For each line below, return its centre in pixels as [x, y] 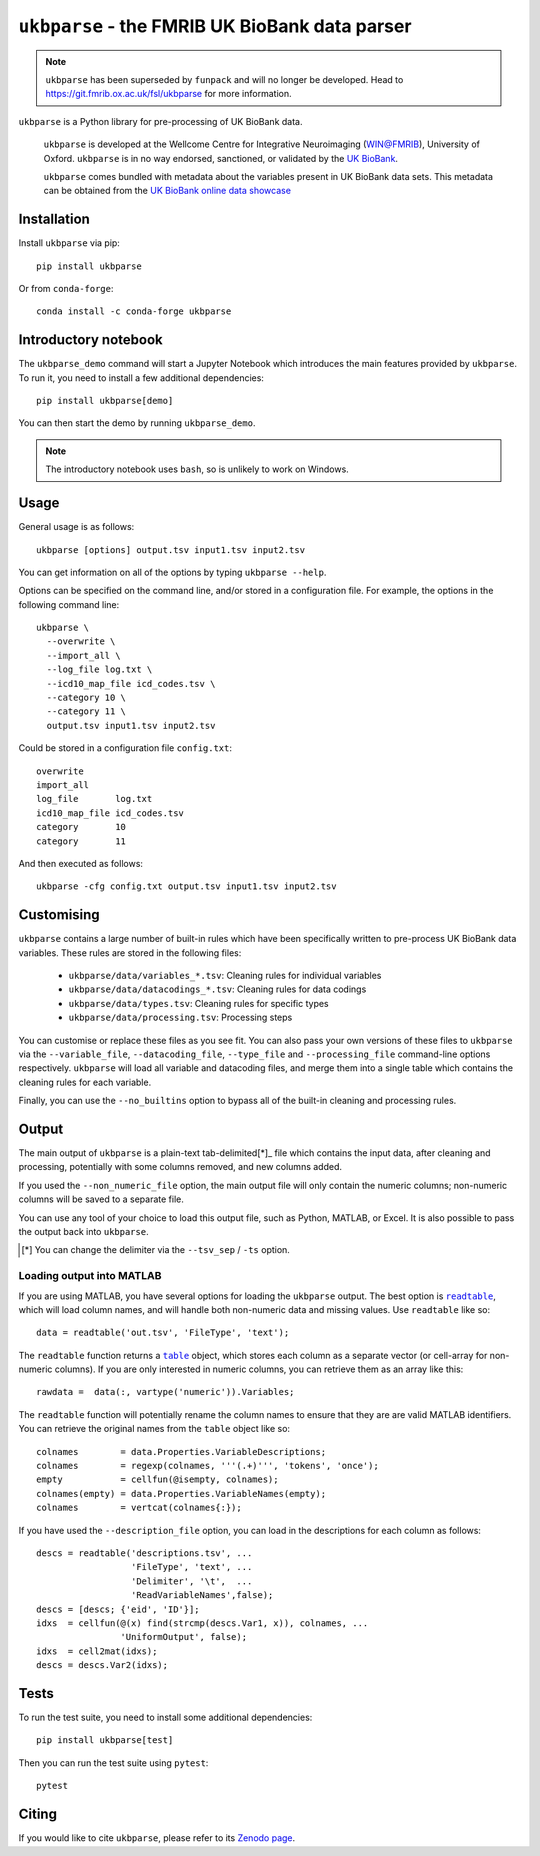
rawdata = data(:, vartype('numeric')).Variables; [165, 1392]
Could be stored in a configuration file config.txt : [125, 748]
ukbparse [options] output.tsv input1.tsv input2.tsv [170, 549]
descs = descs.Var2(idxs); [102, 1665]
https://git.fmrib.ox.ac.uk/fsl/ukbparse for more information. [168, 94]
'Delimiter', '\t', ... [191, 1581]
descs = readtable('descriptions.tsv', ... [144, 1553]
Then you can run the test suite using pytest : [113, 1762]
